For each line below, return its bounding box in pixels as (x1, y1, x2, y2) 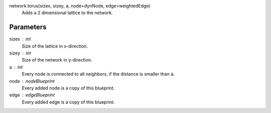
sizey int (9, 50, 31, 56)
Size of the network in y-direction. (22, 57, 92, 63)
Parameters (9, 23, 47, 31)
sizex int (9, 36, 31, 42)
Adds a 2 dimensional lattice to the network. (22, 10, 113, 16)
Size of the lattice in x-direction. (22, 43, 88, 49)
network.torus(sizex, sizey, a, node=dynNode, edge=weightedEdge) (9, 3, 151, 8)
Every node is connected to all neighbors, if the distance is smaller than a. (22, 71, 175, 77)
